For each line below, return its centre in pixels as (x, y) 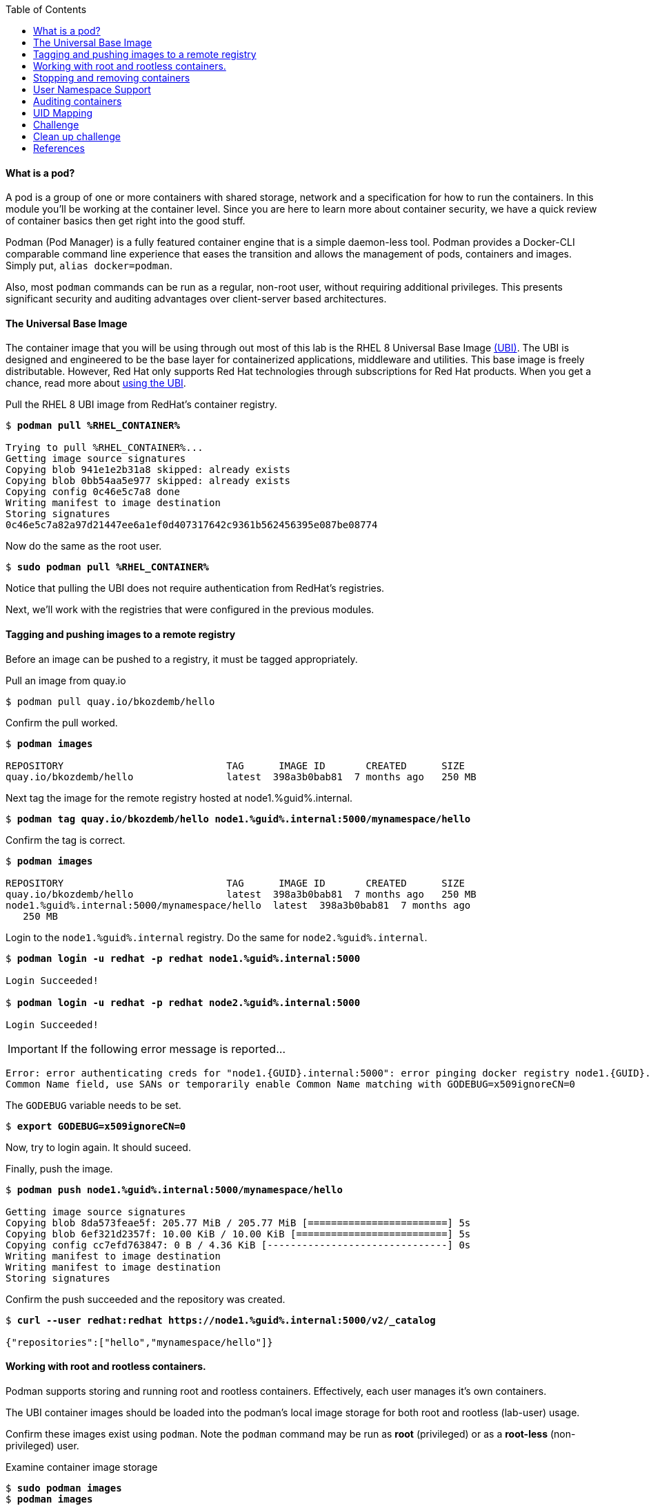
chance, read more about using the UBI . (96, 383)
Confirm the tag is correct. (66, 840)
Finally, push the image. (59, 1168)
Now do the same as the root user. (84, 546)
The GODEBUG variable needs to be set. (93, 1105)
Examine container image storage (82, 1467)
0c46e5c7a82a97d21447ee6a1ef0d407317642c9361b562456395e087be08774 (192, 525)
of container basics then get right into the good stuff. (126, 221)
